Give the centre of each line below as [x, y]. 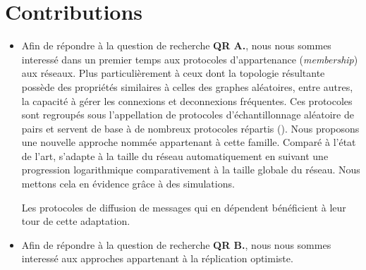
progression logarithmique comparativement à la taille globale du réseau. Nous [191, 170]
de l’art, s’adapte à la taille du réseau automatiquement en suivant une [175, 155]
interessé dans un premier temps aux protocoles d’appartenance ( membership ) [190, 59]
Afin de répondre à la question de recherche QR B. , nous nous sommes [176, 244]
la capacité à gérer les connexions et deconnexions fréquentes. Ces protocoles [187, 100]
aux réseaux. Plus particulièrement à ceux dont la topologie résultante [173, 73]
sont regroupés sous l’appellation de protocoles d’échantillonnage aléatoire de [188, 115]
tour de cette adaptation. [76, 221]
